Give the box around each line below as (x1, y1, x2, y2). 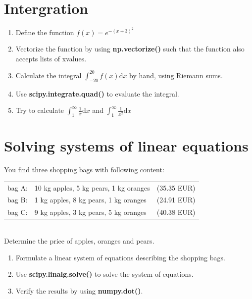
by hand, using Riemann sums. (129, 70, 223, 80)
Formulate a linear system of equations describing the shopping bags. (15, 252, 225, 262)
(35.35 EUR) (156, 182, 196, 193)
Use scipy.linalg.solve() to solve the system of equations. (15, 269, 194, 279)
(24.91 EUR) (156, 195, 196, 205)
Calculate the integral (15, 70, 82, 80)
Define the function (15, 27, 74, 37)
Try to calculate (15, 105, 64, 115)
